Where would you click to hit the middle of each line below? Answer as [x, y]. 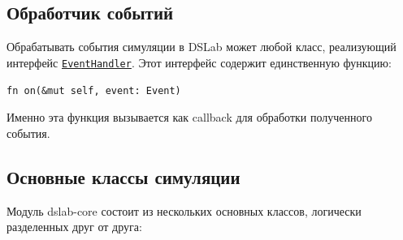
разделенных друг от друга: [74, 227]
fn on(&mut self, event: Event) [94, 91]
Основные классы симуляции [123, 176]
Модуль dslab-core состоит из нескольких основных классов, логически [184, 210]
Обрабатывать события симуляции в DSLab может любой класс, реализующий [201, 47]
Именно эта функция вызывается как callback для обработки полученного [189, 117]
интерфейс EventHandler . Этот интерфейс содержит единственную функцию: [199, 62]
